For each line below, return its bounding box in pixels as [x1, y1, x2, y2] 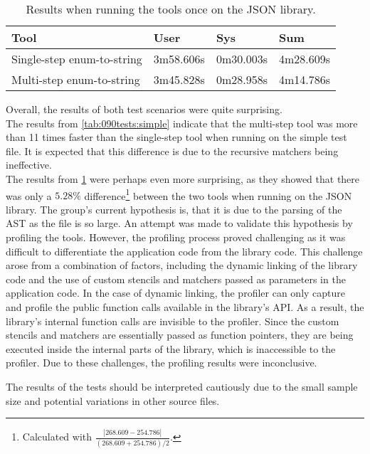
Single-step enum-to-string [11, 51, 142, 67]
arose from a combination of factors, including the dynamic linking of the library [6, 258, 358, 273]
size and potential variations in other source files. [6, 393, 220, 408]
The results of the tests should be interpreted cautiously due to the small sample [6, 379, 358, 394]
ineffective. [6, 157, 52, 172]
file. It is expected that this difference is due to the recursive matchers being [6, 143, 339, 158]
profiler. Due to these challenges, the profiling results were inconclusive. [6, 355, 317, 370]
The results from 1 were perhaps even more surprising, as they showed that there [6, 171, 360, 186]
